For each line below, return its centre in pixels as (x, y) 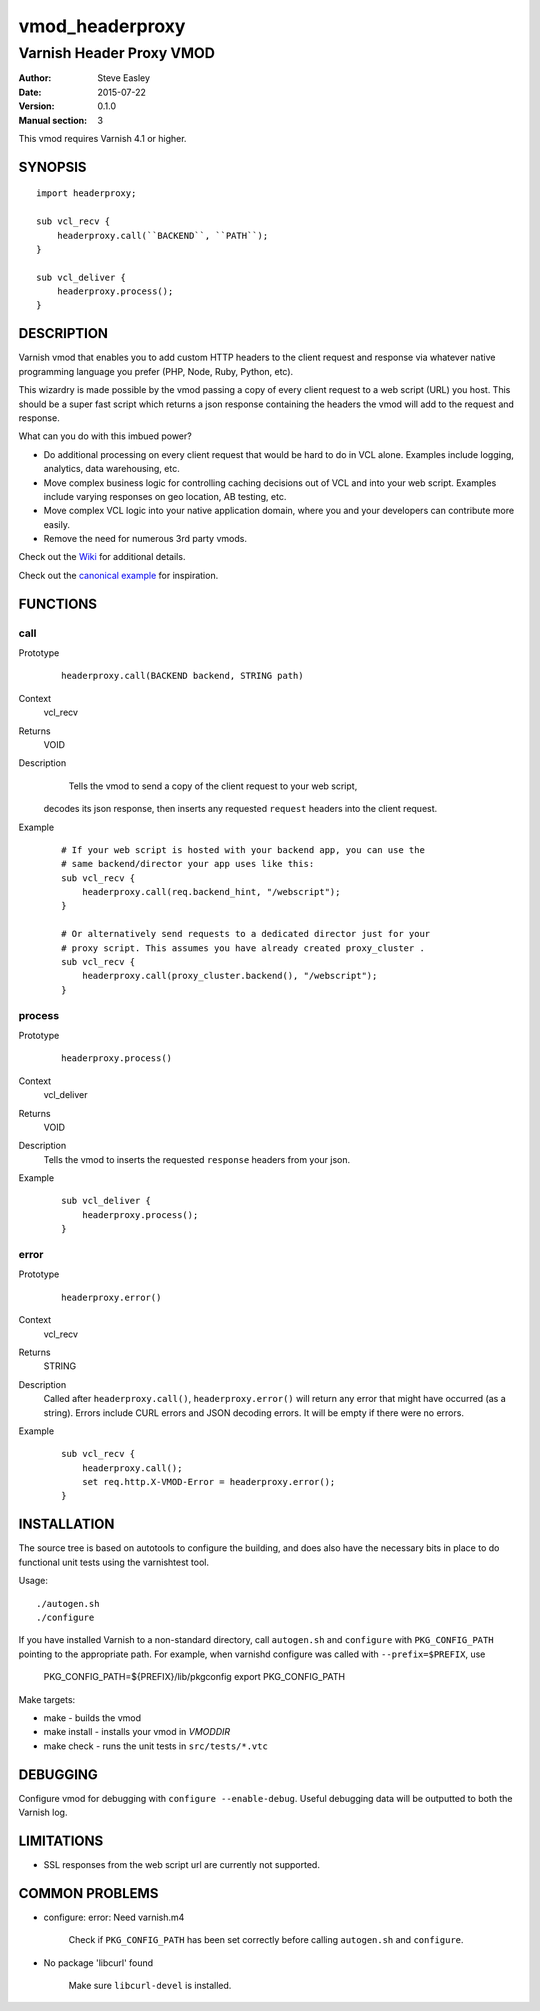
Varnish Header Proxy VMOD (116, 53)
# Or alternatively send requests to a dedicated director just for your (246, 934)
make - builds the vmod (92, 1717)
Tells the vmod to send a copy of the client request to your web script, (213, 786)
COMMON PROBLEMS (88, 1893)
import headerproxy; (86, 193)
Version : (36, 106)
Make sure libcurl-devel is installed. (150, 1985)
